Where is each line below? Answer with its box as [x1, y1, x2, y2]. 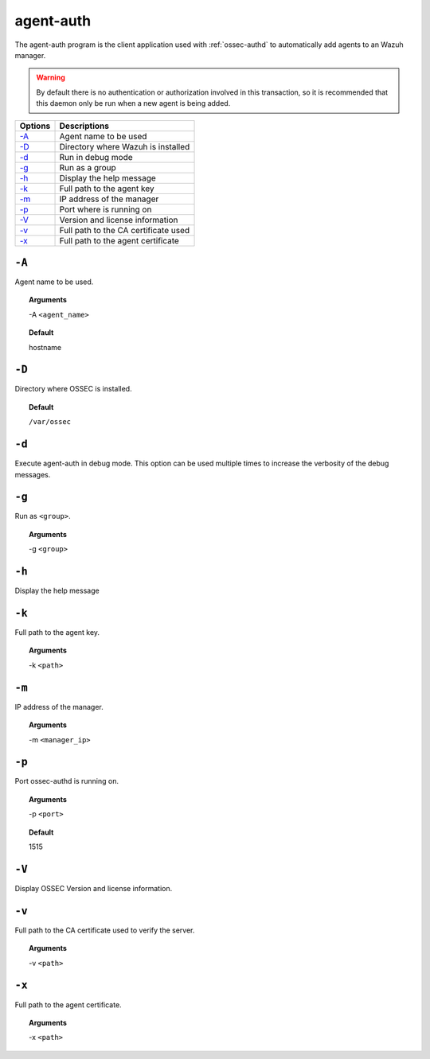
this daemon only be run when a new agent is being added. [36, 99, 231, 108]
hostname [29, 342, 62, 352]
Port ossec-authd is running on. [14, 777, 119, 786]
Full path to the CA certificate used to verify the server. [14, 925, 195, 935]
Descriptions [59, 120, 109, 131]
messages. [14, 469, 51, 479]
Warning [36, 72, 65, 83]
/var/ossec [29, 418, 72, 426]
